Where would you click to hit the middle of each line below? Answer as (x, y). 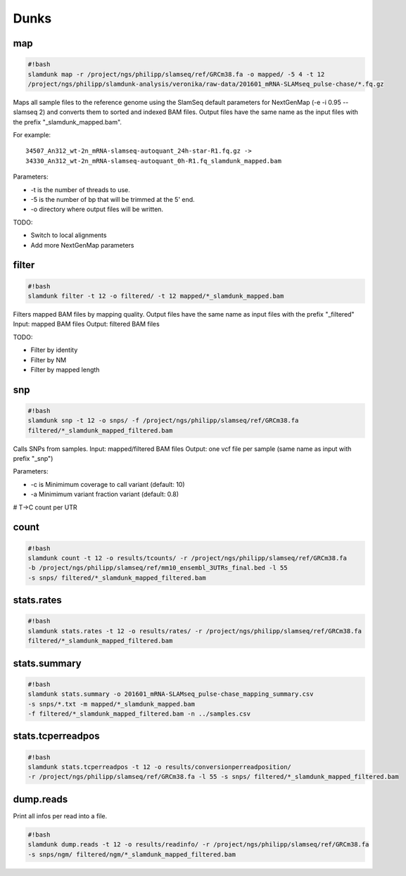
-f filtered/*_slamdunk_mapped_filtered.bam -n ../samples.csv (139, 713)
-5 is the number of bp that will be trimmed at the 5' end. (113, 200)
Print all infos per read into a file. (60, 815)
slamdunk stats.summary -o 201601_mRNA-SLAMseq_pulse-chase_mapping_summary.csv (171, 694)
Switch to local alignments (69, 235)
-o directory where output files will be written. (97, 209)
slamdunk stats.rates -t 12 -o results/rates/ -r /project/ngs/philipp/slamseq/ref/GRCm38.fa (195, 631)
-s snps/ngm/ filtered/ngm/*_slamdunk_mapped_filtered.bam (132, 854)
